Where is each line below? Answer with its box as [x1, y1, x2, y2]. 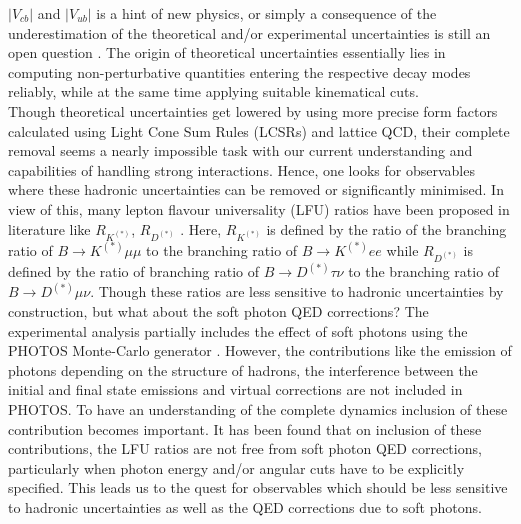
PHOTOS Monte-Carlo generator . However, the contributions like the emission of [8, 340, 512, 361]
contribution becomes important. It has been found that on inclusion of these [8, 418, 482, 439]
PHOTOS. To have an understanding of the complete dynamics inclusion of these [8, 399, 508, 419]
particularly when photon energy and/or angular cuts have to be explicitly [8, 457, 465, 478]
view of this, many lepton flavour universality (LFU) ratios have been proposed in [8, 198, 510, 219]
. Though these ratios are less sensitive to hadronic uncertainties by [90, 281, 504, 302]
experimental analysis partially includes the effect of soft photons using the [8, 320, 468, 341]
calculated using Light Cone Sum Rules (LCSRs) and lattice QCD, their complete [8, 120, 510, 141]
